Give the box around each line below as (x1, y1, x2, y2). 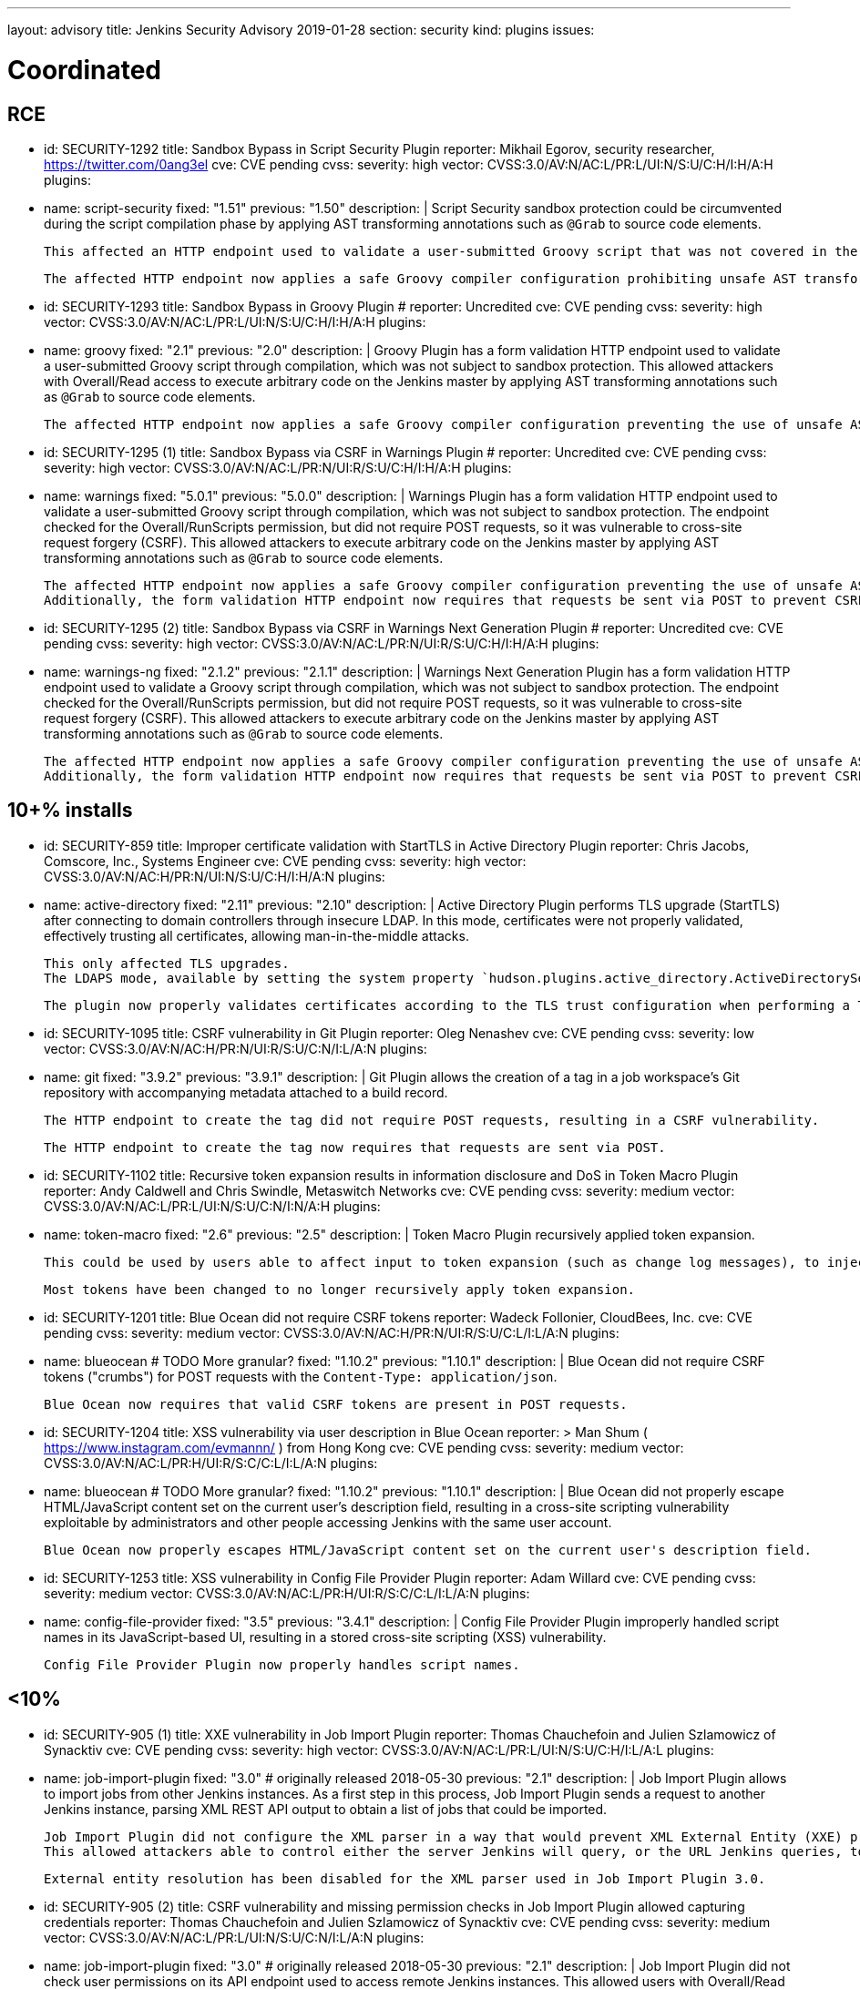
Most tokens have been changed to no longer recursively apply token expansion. (44, 1281, 636, 1297)
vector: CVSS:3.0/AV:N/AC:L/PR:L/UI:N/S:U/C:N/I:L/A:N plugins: (44, 1929, 425, 1945)
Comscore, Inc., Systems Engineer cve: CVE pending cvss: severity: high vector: (44, 852, 527, 869)
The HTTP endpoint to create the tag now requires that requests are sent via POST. (44, 1139, 666, 1155)
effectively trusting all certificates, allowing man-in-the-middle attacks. (44, 927, 469, 943)
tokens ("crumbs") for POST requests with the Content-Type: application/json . (44, 1368, 558, 1384)
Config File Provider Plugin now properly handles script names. (44, 1657, 520, 1672)
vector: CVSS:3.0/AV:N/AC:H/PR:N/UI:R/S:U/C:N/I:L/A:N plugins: (44, 1040, 427, 1056)
